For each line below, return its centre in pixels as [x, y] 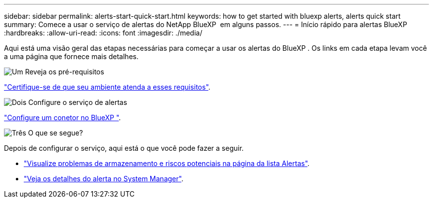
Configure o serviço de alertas [78, 102]
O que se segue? [55, 133]
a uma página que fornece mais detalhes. [71, 56]
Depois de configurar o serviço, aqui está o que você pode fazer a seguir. [124, 148]
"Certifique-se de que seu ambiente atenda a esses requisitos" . [107, 87]
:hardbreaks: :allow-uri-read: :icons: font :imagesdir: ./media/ [103, 33]
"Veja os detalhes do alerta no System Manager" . [104, 179]
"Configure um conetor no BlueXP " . [63, 118]
